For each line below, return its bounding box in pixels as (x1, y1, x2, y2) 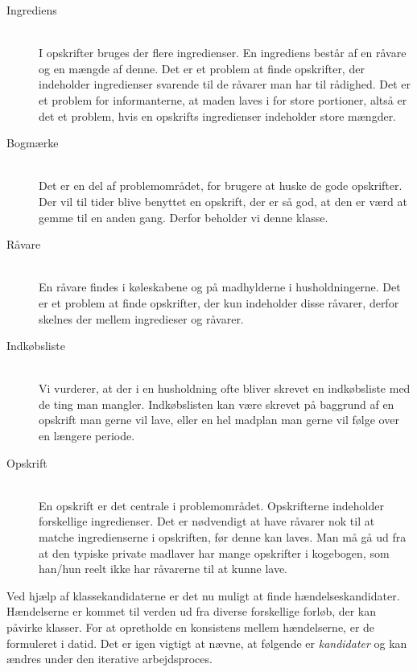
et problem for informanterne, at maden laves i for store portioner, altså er (39, 91, 407, 108)
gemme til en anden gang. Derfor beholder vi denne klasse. (39, 208, 328, 225)
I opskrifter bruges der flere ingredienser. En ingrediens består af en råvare (39, 44, 407, 61)
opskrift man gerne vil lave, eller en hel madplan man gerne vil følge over (39, 411, 399, 428)
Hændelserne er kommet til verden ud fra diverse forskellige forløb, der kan (6, 603, 377, 620)
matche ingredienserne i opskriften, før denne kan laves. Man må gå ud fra (39, 529, 407, 546)
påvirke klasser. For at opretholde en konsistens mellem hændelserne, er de (6, 619, 375, 635)
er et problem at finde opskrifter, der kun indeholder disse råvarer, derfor (39, 294, 399, 311)
